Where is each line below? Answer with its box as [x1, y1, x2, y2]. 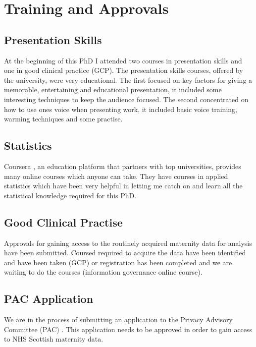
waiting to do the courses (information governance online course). [4, 267, 203, 277]
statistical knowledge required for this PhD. [4, 190, 137, 200]
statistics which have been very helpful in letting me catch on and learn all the [4, 180, 243, 191]
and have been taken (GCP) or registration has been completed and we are [4, 257, 232, 267]
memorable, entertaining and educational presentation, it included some [4, 84, 222, 95]
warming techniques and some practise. [4, 114, 123, 124]
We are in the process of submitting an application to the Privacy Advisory [4, 314, 233, 325]
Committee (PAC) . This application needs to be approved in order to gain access [4, 324, 253, 334]
